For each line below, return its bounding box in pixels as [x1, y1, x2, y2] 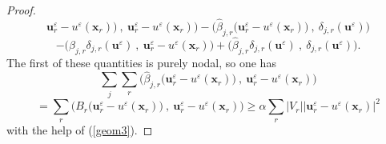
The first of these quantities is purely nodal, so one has [6, 54, 276, 70]
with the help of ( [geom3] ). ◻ [6, 121, 153, 138]
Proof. [6, 2, 36, 18]
